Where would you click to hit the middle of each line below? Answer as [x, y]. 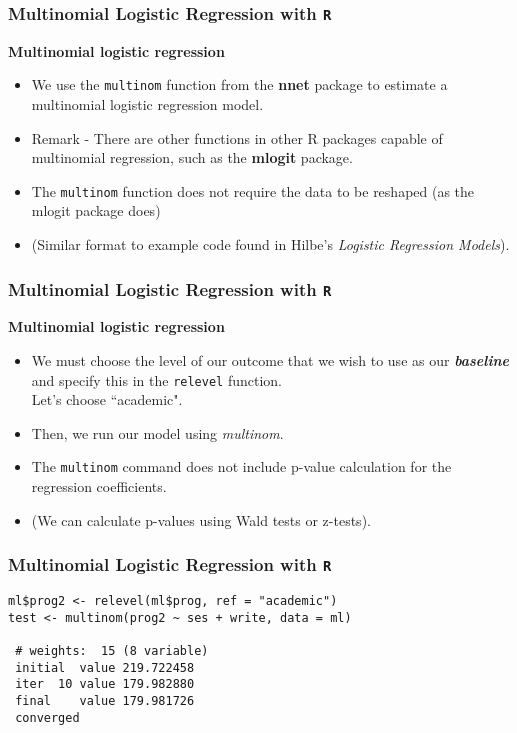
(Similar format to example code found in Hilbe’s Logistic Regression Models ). [270, 244]
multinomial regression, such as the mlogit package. [192, 157]
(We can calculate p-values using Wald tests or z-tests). [201, 519]
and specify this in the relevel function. [157, 379]
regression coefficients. [99, 486]
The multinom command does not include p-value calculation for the [241, 466]
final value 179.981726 [105, 701]
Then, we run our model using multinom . [157, 432]
